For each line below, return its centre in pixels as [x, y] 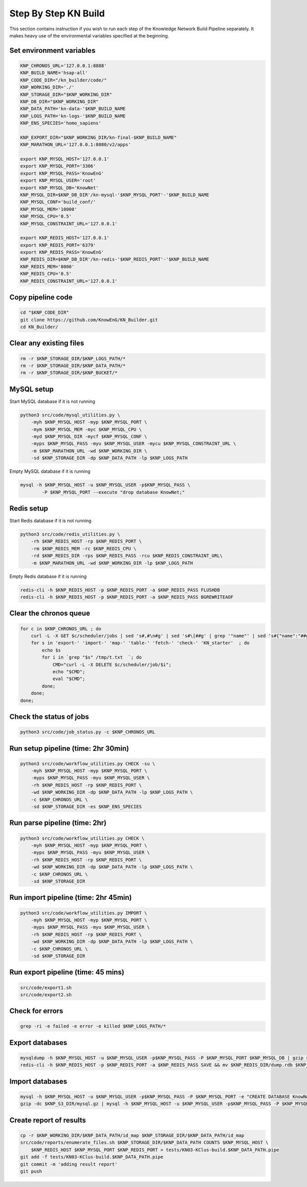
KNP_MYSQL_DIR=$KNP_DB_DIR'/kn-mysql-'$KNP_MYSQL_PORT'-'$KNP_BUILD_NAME [115, 195]
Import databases [38, 1081]
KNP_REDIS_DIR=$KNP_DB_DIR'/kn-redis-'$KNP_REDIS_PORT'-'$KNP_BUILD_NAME [115, 259]
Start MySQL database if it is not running [52, 401]
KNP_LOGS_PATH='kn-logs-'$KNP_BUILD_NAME [73, 116]
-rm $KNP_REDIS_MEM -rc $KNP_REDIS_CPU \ [84, 548]
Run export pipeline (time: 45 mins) [67, 972]
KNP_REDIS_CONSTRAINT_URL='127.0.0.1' [69, 281]
